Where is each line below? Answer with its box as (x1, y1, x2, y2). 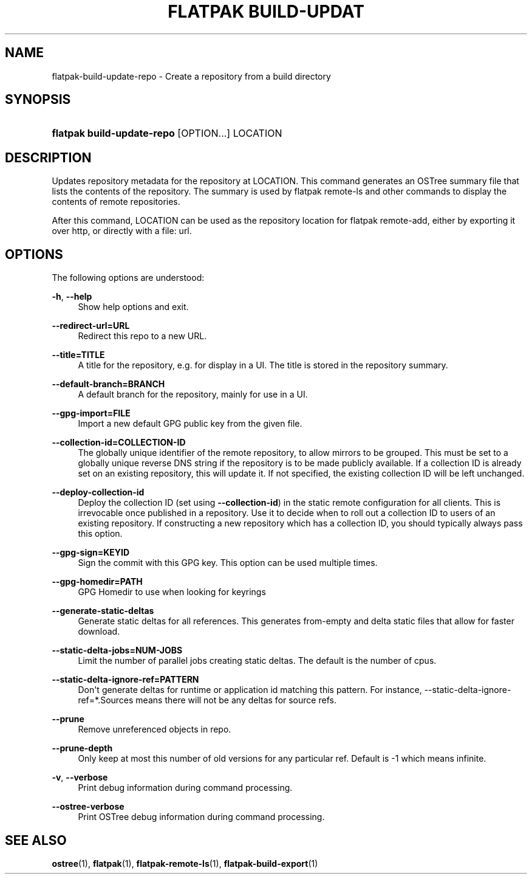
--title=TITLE (52, 350, 105, 360)
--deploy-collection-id (52, 487, 145, 498)
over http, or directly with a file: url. (52, 226, 192, 236)
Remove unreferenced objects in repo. (78, 724, 231, 735)
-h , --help (52, 291, 92, 302)
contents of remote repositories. (52, 196, 180, 207)
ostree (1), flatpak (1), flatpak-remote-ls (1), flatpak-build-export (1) (52, 858, 318, 869)
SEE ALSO (5, 832, 67, 848)
